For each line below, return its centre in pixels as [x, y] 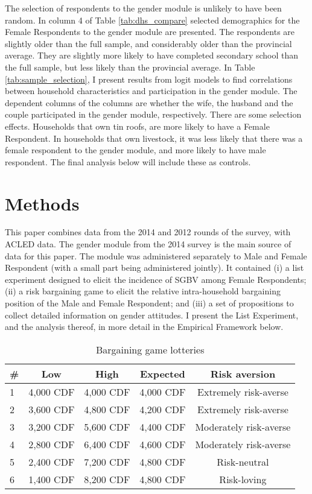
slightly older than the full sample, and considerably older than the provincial [148, 43]
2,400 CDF [52, 461]
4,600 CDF [163, 444]
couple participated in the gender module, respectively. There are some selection [153, 114]
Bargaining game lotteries [150, 349]
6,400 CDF [107, 444]
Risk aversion [243, 373]
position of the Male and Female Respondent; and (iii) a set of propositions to [149, 303]
